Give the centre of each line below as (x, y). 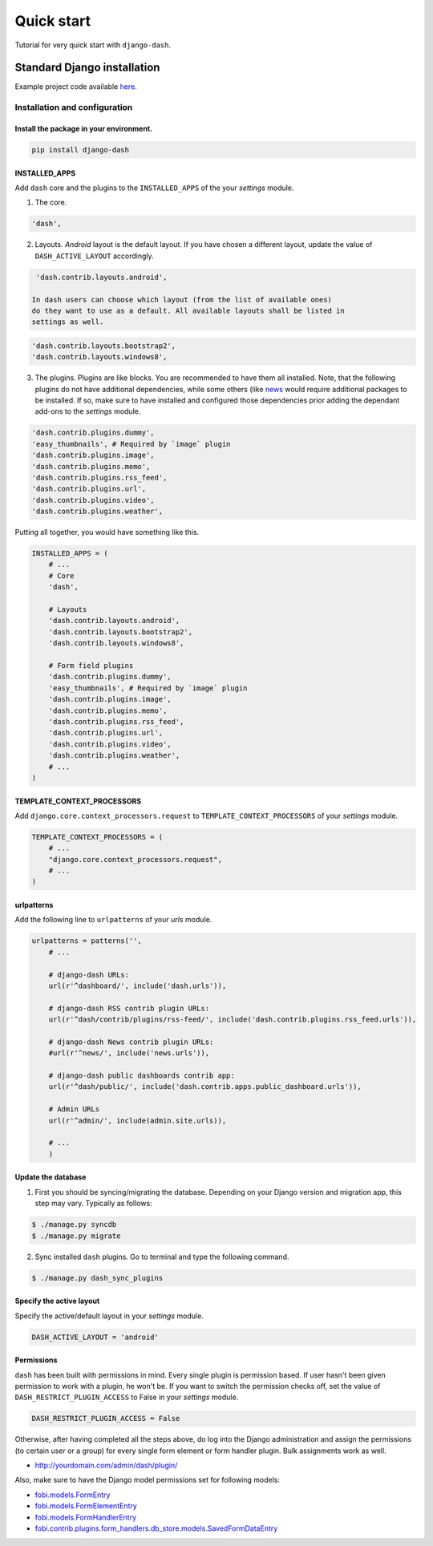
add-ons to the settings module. (88, 411)
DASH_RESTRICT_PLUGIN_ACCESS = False (106, 1419)
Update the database (51, 1177)
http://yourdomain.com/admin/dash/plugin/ (106, 1465)
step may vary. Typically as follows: (93, 1204)
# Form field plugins (91, 666)
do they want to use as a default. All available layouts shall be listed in (188, 310)
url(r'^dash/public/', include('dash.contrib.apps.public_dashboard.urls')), (205, 1087)
